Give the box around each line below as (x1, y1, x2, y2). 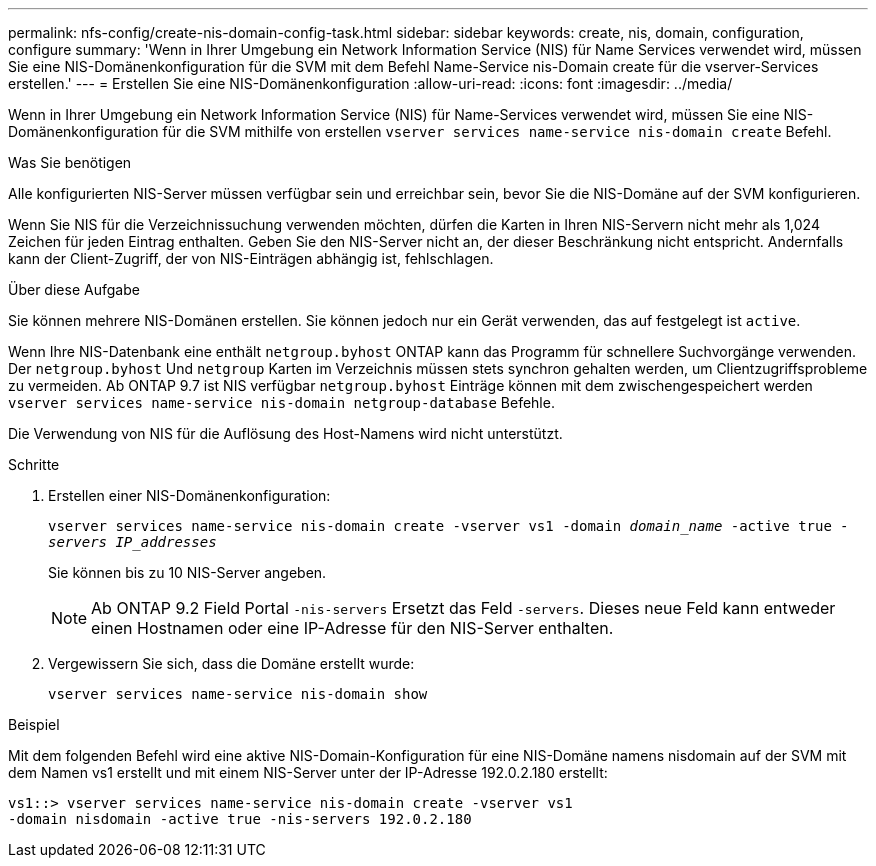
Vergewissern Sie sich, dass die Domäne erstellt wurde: (48, 655, 415, 672)
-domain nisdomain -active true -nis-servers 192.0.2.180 (8, 811, 472, 827)
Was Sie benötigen (8, 154, 132, 171)
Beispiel (8, 716, 60, 733)
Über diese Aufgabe (8, 281, 140, 298)
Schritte (8, 456, 60, 473)
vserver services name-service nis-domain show (48, 686, 428, 702)
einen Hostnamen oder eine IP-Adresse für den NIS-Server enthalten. (91, 618, 614, 638)
